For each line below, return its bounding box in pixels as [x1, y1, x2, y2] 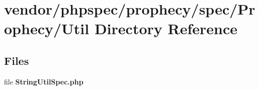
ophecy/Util [4, 18, 90, 39]
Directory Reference [94, 18, 237, 39]
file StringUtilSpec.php [4, 76, 83, 86]
